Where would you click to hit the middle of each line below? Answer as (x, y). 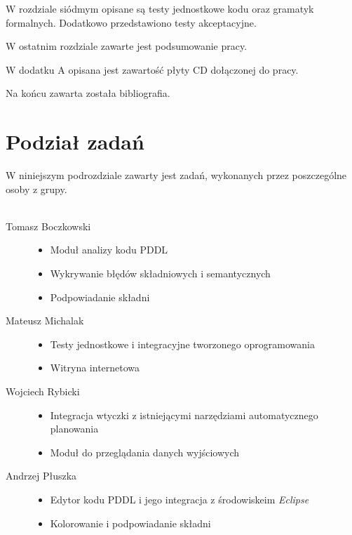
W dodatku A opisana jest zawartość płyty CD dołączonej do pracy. (152, 69)
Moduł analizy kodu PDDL (109, 250)
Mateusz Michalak (45, 321)
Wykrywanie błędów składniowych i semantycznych (160, 273)
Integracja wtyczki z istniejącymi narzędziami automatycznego (184, 415)
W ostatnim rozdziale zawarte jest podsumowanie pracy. (127, 46)
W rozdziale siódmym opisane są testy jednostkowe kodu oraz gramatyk (160, 8)
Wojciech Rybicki (43, 391)
